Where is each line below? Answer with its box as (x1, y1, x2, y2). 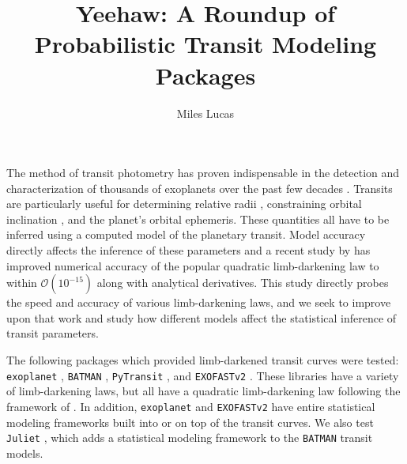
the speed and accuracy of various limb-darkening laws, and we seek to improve (6, 294, 391, 311)
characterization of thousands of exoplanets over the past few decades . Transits (6, 179, 393, 196)
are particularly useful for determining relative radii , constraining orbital (6, 195, 362, 212)
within (6, 274, 37, 291)
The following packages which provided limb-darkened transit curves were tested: (6, 352, 399, 368)
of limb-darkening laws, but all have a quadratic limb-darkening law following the (6, 383, 401, 399)
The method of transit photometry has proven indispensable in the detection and (6, 164, 400, 181)
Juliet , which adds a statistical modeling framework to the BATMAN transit (6, 429, 373, 446)
